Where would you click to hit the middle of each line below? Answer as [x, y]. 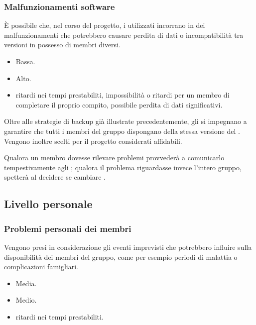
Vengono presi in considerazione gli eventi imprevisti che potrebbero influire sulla [128, 247]
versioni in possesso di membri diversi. [62, 45]
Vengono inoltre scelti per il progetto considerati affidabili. [93, 141]
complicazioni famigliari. [41, 267]
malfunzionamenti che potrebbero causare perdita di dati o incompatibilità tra [124, 35]
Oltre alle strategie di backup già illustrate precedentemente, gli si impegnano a [126, 121]
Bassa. [25, 61]
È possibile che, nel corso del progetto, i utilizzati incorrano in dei [105, 25]
